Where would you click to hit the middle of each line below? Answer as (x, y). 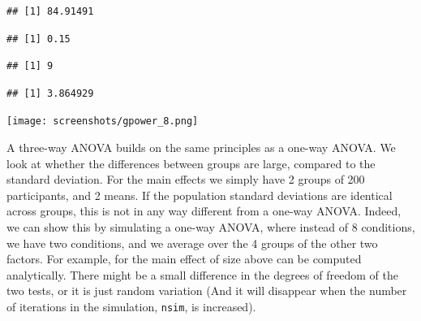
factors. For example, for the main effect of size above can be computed (184, 259)
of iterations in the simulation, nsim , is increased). (131, 306)
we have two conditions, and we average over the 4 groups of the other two (192, 243)
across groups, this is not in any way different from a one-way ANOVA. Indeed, (204, 211)
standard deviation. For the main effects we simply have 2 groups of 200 (186, 179)
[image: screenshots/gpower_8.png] (103, 121)
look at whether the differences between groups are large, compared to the (191, 163)
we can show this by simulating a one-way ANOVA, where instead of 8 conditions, (211, 227)
